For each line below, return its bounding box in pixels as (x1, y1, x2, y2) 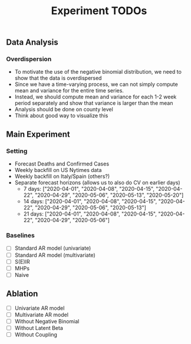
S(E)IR (14, 258, 31, 265)
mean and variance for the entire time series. (14, 87, 124, 94)
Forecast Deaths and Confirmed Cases (14, 160, 110, 167)
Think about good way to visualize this (14, 112, 108, 119)
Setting (6, 147, 28, 155)
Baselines (6, 231, 35, 240)
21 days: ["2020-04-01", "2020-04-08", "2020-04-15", (23, 210, 157, 217)
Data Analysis (6, 37, 59, 48)
